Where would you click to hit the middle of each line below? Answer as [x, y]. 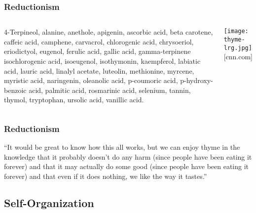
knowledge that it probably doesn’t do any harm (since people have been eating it [128, 156]
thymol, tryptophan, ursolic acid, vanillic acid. [74, 100]
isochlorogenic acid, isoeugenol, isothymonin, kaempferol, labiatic [102, 61]
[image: [236, 31]
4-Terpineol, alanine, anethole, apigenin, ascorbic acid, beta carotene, [109, 32]
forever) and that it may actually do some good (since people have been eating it [127, 166]
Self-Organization [49, 202]
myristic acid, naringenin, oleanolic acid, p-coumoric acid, [91, 80]
